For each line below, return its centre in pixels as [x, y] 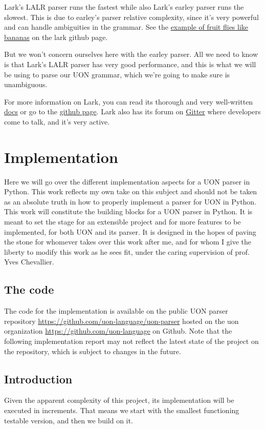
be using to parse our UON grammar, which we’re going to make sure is [117, 74]
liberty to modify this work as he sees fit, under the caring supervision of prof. [127, 251]
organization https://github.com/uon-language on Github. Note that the [118, 331]
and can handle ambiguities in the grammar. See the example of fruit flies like [126, 27]
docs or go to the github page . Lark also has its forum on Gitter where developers [132, 111]
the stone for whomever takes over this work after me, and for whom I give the [128, 242]
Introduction [38, 379]
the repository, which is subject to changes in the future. [93, 351]
